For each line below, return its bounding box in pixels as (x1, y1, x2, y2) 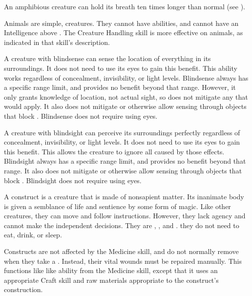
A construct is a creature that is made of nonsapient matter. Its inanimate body (4, 191, 244, 202)
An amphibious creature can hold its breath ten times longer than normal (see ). (4, 1, 246, 11)
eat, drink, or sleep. (4, 230, 62, 240)
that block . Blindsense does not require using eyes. (4, 110, 158, 121)
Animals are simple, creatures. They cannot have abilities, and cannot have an (4, 18, 239, 28)
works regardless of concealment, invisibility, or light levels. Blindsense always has (4, 72, 249, 83)
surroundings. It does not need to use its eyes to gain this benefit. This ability (4, 63, 237, 73)
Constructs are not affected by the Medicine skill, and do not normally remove (4, 246, 239, 256)
